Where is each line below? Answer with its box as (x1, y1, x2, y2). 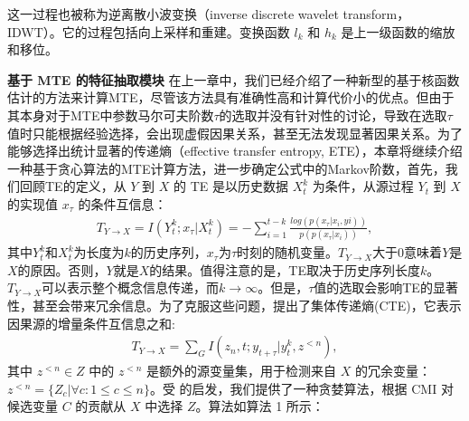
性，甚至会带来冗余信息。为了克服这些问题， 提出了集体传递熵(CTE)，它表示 (7, 295, 462, 314)
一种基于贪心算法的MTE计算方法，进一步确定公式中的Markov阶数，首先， (7, 158, 446, 177)
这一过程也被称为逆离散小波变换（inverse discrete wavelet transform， (7, 5, 410, 23)
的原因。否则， (17, 260, 107, 279)
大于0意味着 (372, 243, 443, 262)
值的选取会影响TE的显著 (314, 278, 458, 297)
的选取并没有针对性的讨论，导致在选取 (219, 105, 447, 124)
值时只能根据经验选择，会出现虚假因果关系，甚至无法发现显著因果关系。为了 (7, 123, 463, 142)
